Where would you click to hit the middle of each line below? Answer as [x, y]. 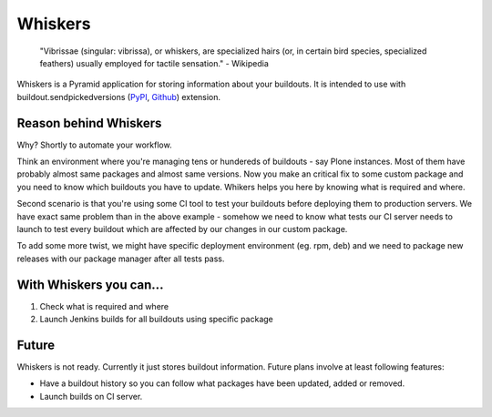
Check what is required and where [104, 306]
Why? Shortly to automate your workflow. [94, 145]
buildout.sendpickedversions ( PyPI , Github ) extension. [119, 97]
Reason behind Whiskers [89, 123]
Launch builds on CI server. [91, 396]
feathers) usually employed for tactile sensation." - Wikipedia [154, 63]
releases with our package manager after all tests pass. [121, 259]
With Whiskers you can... [90, 285]
